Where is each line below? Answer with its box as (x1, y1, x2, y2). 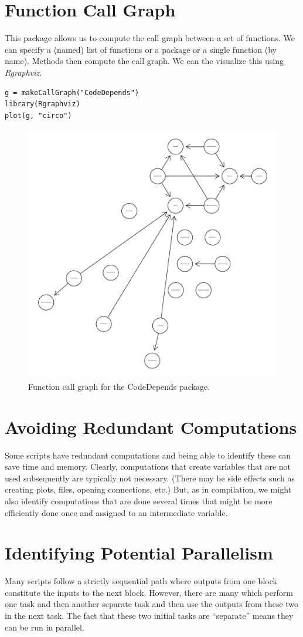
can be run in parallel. (5, 621, 84, 633)
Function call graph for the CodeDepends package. (28, 380, 210, 392)
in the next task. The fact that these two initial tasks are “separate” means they (5, 609, 294, 622)
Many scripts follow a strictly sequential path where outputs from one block (5, 575, 277, 587)
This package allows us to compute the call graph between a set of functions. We (5, 32, 295, 44)
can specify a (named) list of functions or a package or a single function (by (5, 43, 277, 55)
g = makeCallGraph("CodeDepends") (5, 88, 139, 97)
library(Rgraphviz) (5, 100, 80, 109)
